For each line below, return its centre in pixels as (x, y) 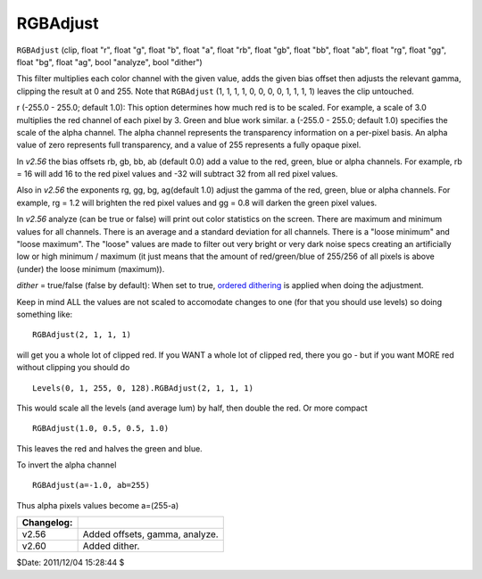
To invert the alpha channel (66, 465)
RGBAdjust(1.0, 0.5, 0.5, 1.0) (101, 429)
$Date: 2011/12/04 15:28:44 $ (71, 563)
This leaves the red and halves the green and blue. (109, 448)
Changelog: (47, 523)
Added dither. (111, 546)
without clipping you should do (73, 368)
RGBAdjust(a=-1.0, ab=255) (91, 485)
